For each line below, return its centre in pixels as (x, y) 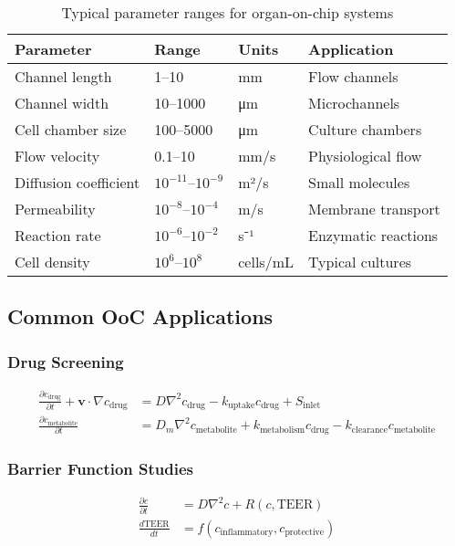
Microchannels (354, 103)
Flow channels (353, 76)
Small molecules (359, 182)
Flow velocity (57, 156)
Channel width (62, 103)
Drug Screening (66, 361)
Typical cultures (360, 262)
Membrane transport (374, 209)
